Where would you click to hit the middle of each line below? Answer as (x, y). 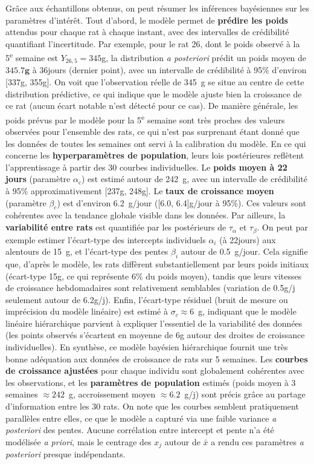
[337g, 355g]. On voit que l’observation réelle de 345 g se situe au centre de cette (155, 82)
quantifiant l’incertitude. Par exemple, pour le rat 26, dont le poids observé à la (153, 43)
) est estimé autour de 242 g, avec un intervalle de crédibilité (194, 179)
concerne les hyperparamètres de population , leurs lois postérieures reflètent (155, 155)
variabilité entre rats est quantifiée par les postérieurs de (116, 227)
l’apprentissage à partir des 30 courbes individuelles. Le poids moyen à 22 (146, 167)
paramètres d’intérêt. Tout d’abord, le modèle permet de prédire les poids (147, 20)
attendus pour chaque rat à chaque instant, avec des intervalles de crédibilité (147, 32)
